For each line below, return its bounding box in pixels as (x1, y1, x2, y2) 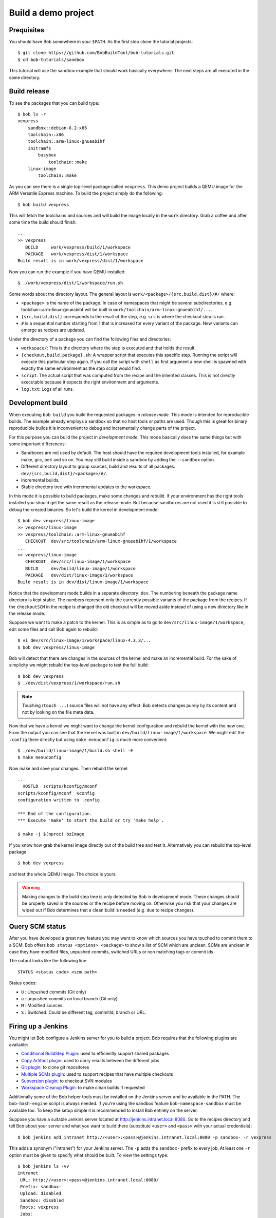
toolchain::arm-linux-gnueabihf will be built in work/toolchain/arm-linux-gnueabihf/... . (21, 307, 212, 313)
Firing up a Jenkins (9, 1022, 68, 1030)
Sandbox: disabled (20, 1198, 64, 1203)
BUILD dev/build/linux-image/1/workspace (25, 566, 136, 571)
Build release (9, 87, 50, 95)
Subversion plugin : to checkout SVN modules (21, 1078, 112, 1084)
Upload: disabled (20, 1191, 62, 1196)
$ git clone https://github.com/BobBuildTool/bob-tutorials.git (18, 50, 175, 56)
